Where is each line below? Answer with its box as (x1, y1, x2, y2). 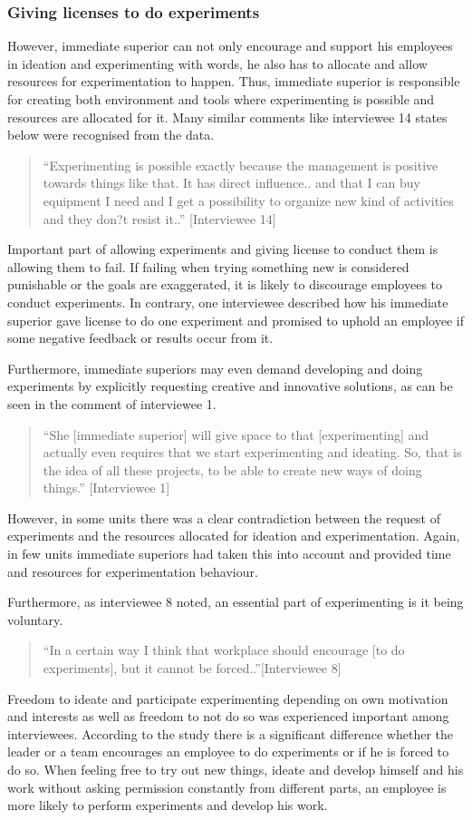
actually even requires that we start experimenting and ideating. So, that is (43, 443, 462, 462)
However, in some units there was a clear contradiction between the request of (7, 508, 440, 527)
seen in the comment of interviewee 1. (7, 394, 217, 413)
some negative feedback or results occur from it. (7, 328, 274, 347)
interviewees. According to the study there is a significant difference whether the (7, 724, 454, 743)
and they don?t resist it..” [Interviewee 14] (43, 209, 276, 228)
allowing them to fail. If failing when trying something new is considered (7, 257, 409, 276)
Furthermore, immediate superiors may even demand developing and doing (7, 358, 423, 377)
